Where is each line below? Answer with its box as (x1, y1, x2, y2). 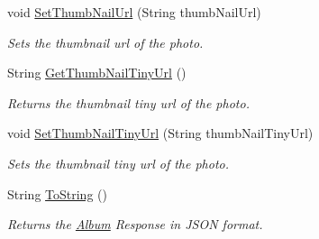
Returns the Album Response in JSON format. (7, 215, 263, 234)
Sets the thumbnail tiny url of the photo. (7, 153, 230, 172)
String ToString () (7, 184, 107, 203)
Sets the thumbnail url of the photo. (7, 32, 204, 51)
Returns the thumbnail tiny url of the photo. (7, 93, 250, 112)
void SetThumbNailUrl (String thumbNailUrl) (7, 3, 261, 21)
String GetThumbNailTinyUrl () (7, 63, 187, 82)
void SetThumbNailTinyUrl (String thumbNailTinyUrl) (7, 124, 314, 142)
